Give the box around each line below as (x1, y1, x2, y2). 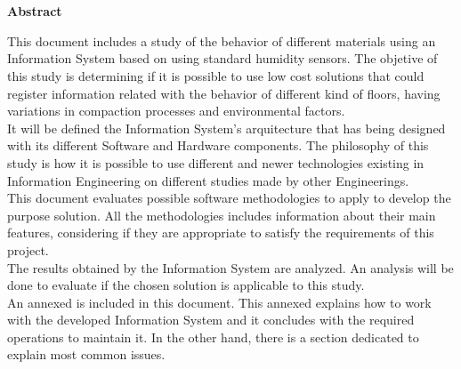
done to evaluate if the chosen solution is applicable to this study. (7, 276, 365, 294)
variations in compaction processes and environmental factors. (7, 101, 345, 120)
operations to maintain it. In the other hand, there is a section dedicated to (7, 327, 419, 346)
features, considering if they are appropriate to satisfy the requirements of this (7, 223, 434, 242)
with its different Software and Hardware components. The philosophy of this (7, 136, 429, 155)
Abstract (7, 2, 62, 20)
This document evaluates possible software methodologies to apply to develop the (7, 189, 451, 207)
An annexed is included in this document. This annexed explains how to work (7, 293, 432, 311)
